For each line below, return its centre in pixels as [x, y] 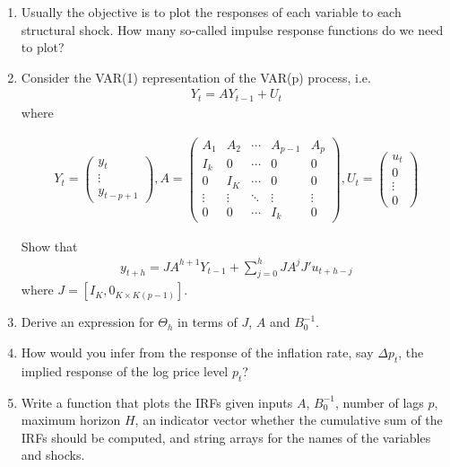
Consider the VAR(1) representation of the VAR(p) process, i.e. [196, 77]
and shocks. [53, 455]
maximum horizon [71, 420]
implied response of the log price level [125, 370]
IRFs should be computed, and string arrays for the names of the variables [226, 437]
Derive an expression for [87, 322]
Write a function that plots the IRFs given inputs [157, 402]
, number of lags [379, 402]
